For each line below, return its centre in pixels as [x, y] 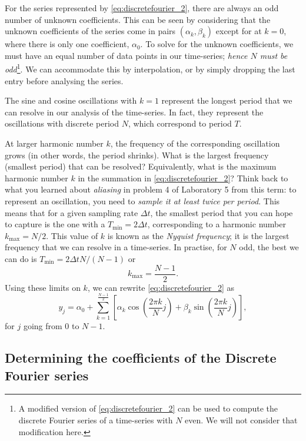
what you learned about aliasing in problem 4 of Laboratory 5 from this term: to [151, 189]
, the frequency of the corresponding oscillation [195, 143]
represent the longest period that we [227, 100]
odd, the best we [269, 247]
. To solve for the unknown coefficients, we [217, 44]
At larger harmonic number [54, 143]
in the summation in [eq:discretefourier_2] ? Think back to [183, 178]
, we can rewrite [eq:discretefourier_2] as [161, 287]
